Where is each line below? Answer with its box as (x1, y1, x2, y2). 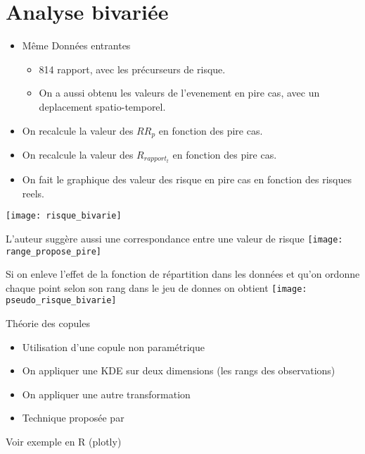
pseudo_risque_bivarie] (6, 295, 117, 306)
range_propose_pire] (6, 246, 102, 257)
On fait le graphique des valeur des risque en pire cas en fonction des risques (22, 172, 352, 187)
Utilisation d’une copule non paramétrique (22, 339, 205, 354)
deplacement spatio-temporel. (39, 99, 166, 114)
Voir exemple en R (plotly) (6, 434, 122, 449)
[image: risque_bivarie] (6, 211, 122, 221)
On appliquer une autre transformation (22, 386, 191, 401)
